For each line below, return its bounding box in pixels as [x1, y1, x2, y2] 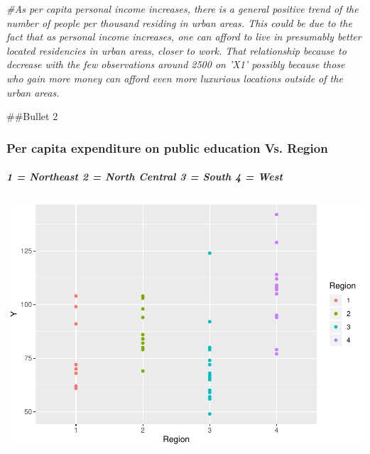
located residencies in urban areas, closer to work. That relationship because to [6, 43, 347, 58]
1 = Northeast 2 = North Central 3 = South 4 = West [6, 169, 283, 184]
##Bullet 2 [6, 109, 58, 124]
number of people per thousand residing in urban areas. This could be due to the [6, 15, 352, 30]
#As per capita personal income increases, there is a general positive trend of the [6, 1, 359, 16]
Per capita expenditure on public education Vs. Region [6, 139, 328, 156]
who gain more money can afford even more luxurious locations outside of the [6, 70, 343, 85]
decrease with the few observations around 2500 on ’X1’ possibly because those [6, 57, 345, 72]
